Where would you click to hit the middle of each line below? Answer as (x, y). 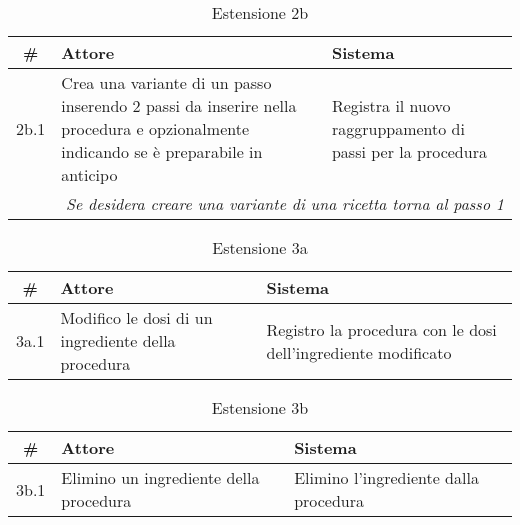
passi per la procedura (409, 151)
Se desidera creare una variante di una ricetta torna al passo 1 (285, 203)
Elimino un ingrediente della (160, 477)
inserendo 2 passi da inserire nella (179, 105)
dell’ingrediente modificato (359, 352)
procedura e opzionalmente (155, 128)
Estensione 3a (260, 247)
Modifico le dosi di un (136, 317)
